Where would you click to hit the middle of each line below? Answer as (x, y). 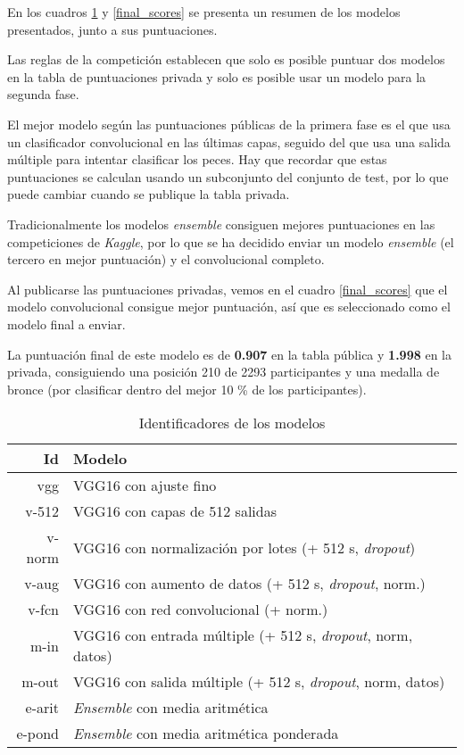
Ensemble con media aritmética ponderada (206, 734)
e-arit (42, 708)
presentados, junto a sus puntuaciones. (112, 29)
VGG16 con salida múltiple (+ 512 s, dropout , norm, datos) (259, 682)
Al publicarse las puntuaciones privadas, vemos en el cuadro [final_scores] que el (228, 289)
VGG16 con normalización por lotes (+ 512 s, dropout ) (244, 547)
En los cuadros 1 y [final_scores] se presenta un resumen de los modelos (204, 12)
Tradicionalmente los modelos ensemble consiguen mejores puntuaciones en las (221, 224)
